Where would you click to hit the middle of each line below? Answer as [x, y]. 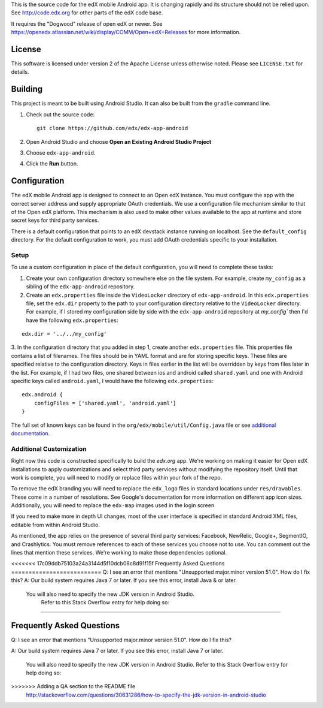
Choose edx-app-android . [61, 152]
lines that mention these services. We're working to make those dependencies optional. [119, 553]
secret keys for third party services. [55, 220]
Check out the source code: [60, 115]
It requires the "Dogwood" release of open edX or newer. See [87, 23]
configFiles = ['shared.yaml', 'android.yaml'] [105, 403]
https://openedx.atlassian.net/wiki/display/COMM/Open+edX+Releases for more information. [126, 32]
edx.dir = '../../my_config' [64, 334]
